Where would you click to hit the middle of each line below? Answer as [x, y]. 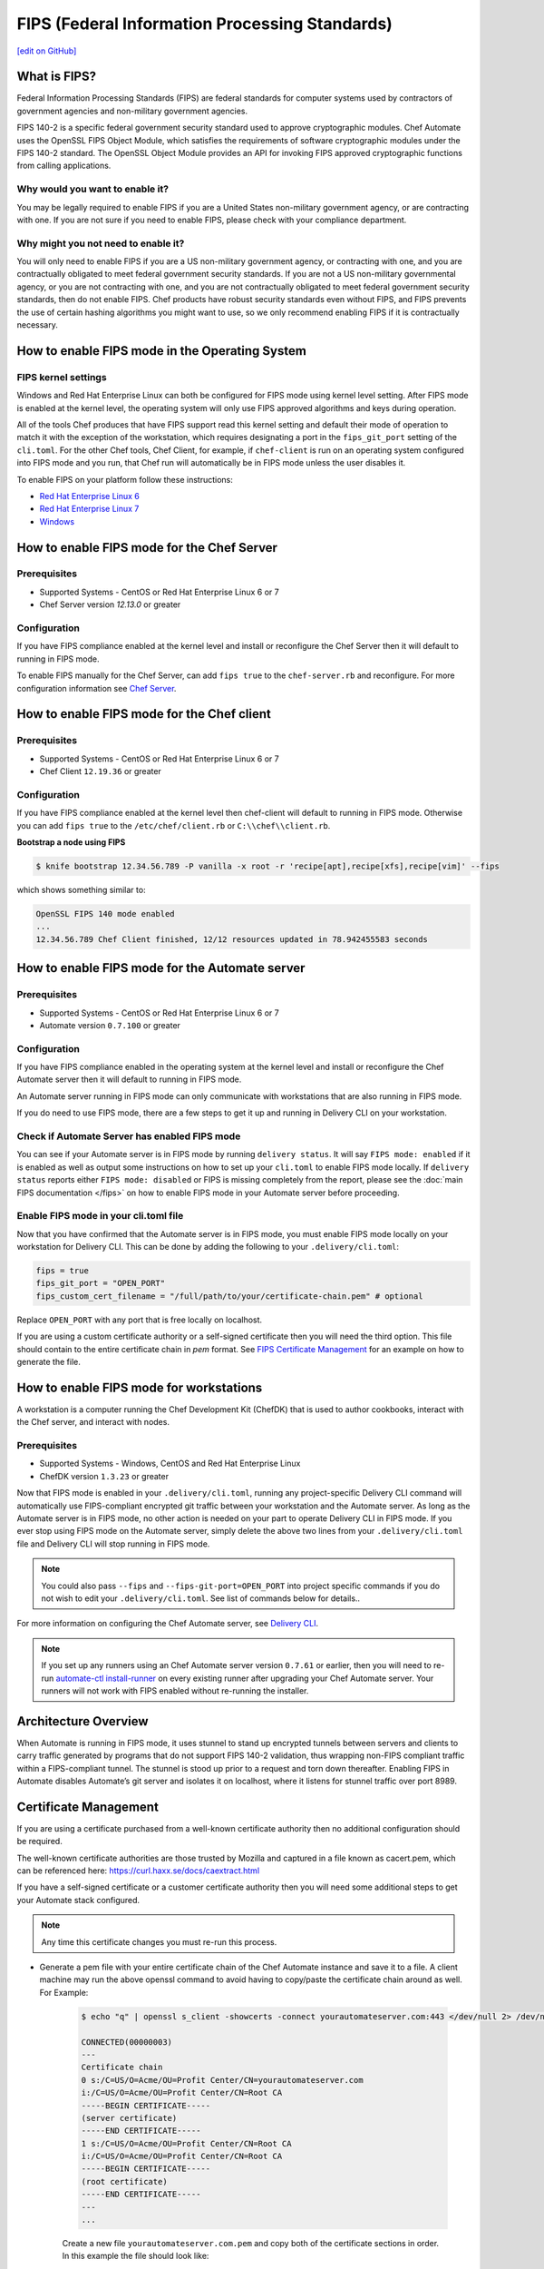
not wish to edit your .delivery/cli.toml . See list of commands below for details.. [201, 1598]
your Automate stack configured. [78, 1900]
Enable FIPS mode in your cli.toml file [100, 1216]
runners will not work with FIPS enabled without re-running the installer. [175, 1690]
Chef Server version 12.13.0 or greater [110, 604]
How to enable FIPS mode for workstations [140, 1387]
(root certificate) [124, 2181]
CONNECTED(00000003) [126, 2042]
